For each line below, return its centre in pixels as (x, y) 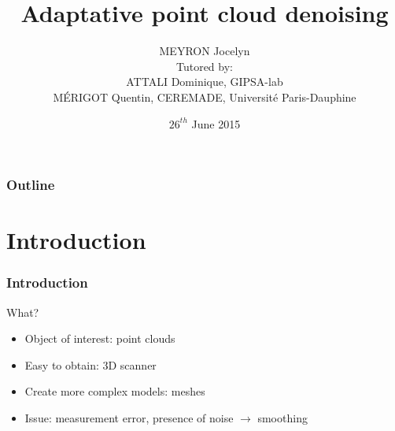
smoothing (282, 417)
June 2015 (216, 123)
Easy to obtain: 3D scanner (90, 364)
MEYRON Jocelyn (205, 51)
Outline (31, 185)
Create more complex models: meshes (115, 391)
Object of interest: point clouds (100, 338)
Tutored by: (204, 66)
